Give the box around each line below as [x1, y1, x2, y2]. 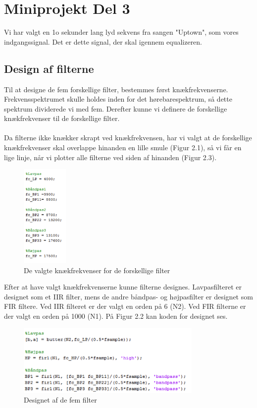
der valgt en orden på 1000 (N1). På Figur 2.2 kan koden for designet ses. [4, 311, 228, 321]
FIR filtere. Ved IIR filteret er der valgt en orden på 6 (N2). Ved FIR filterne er [4, 301, 246, 311]
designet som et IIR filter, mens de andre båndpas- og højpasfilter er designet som [4, 291, 253, 301]
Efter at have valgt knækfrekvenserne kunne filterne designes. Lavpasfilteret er [4, 282, 242, 292]
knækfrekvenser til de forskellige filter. [4, 113, 120, 123]
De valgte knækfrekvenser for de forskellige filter [24, 265, 170, 275]
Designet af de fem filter [24, 395, 97, 405]
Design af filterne [4, 60, 94, 76]
